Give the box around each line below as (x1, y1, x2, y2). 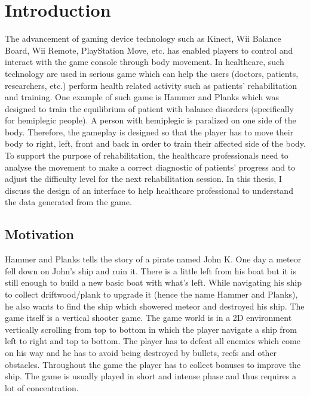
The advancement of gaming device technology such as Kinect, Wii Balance (5, 32, 281, 45)
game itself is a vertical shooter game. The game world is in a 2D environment (5, 311, 292, 324)
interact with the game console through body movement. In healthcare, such (5, 55, 284, 68)
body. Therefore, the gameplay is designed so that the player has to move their (5, 125, 294, 138)
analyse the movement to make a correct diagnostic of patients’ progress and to (5, 160, 296, 173)
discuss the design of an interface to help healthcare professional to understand (5, 184, 293, 196)
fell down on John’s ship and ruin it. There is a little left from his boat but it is (5, 264, 297, 277)
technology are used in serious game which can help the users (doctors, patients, (5, 67, 299, 79)
